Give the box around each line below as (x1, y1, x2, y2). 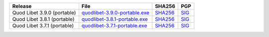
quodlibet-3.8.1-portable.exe (81, 16, 148, 22)
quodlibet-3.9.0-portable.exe (81, 9, 149, 16)
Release (12, 3, 32, 9)
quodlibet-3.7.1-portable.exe (81, 22, 147, 29)
